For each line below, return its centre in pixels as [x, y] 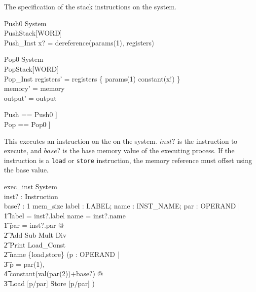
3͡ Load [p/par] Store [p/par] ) [49, 283]
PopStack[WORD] [32, 68]
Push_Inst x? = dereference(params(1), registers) [79, 42]
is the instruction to [207, 141]
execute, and [23, 150]
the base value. [26, 170]
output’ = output [30, 98]
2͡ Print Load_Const [35, 244]
